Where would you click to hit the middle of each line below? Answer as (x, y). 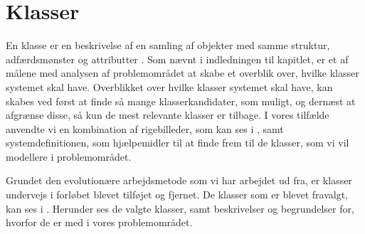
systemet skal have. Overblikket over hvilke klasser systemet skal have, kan (169, 86)
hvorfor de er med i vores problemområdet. (99, 222)
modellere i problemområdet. (69, 156)
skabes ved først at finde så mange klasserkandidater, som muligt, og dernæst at (181, 101)
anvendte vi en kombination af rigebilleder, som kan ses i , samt (145, 128)
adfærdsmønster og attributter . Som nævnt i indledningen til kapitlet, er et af (177, 59)
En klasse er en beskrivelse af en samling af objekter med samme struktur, (168, 45)
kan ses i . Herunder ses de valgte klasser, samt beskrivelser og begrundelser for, (180, 208)
